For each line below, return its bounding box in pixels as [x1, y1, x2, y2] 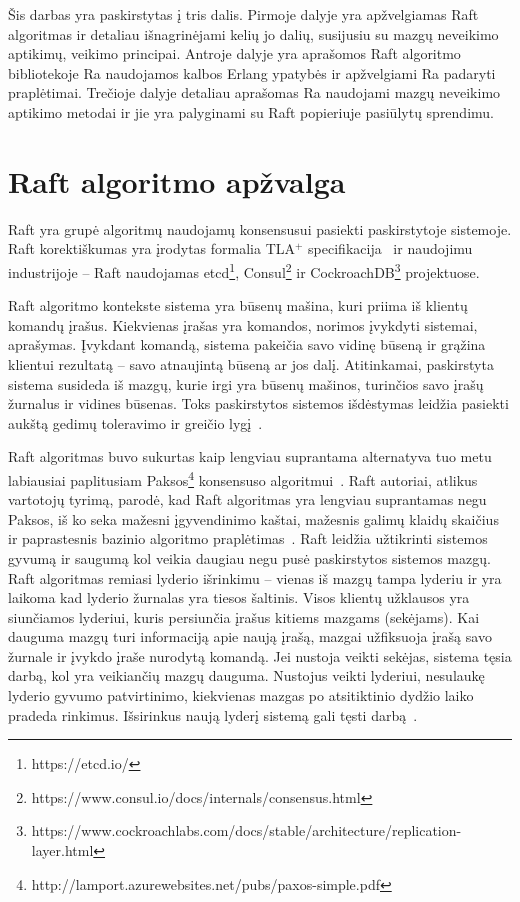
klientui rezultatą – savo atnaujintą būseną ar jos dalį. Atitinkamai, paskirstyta [8, 353, 494, 374]
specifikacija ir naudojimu [308, 238, 473, 259]
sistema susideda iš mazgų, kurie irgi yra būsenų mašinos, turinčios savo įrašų [8, 373, 484, 394]
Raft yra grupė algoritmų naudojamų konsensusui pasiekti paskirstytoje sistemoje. [8, 218, 512, 239]
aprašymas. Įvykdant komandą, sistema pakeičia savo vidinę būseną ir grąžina [8, 334, 486, 355]
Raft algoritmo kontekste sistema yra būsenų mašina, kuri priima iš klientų [8, 295, 468, 316]
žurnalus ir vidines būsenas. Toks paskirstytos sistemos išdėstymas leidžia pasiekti [8, 393, 509, 414]
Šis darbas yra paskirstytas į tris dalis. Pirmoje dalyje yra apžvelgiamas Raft [8, 4, 479, 24]
